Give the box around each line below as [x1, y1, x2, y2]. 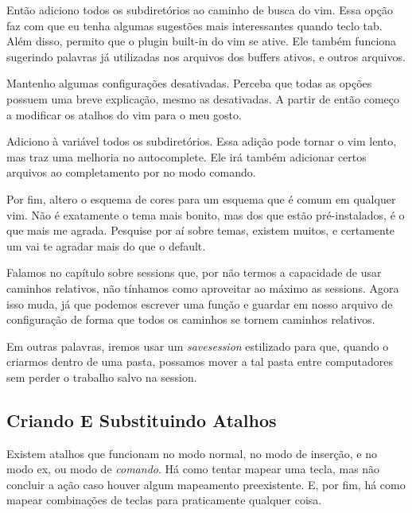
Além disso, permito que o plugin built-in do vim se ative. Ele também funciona [6, 33, 397, 49]
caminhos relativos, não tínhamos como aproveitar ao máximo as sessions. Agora [6, 279, 399, 296]
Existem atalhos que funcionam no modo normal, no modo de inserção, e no [6, 445, 378, 461]
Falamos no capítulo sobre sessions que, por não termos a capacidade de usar [6, 264, 382, 281]
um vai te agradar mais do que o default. [6, 237, 206, 254]
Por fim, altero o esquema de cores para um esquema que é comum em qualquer [6, 190, 396, 207]
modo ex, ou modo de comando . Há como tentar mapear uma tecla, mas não [6, 461, 380, 477]
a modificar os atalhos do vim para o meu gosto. [6, 106, 242, 122]
